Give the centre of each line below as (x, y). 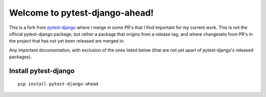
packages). (20, 57)
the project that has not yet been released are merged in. (67, 41)
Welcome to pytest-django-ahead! (81, 13)
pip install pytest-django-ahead (58, 84)
